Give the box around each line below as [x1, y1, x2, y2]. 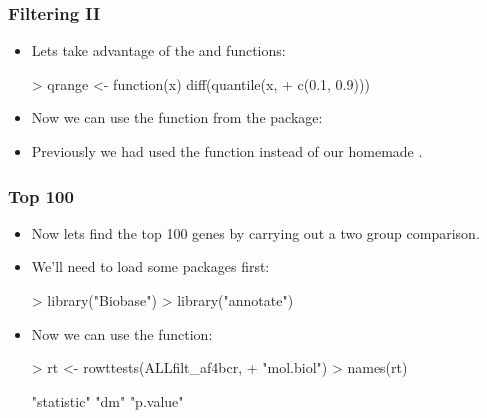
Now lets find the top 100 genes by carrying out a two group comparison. [31, 222, 480, 243]
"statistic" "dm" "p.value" [31, 390, 184, 411]
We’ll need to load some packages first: [31, 256, 270, 277]
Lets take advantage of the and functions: [31, 40, 286, 61]
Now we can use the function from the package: [31, 107, 323, 128]
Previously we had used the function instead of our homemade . [31, 141, 423, 161]
